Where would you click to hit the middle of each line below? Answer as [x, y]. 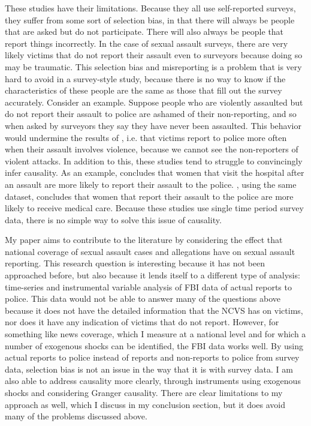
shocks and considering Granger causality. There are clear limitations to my [144, 392]
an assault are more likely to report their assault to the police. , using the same [151, 184]
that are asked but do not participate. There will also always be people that [144, 31]
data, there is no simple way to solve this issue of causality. [113, 219]
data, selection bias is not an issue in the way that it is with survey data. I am [149, 369]
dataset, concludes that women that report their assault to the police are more [149, 196]
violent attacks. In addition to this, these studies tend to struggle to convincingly [154, 160]
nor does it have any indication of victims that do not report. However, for [142, 322]
